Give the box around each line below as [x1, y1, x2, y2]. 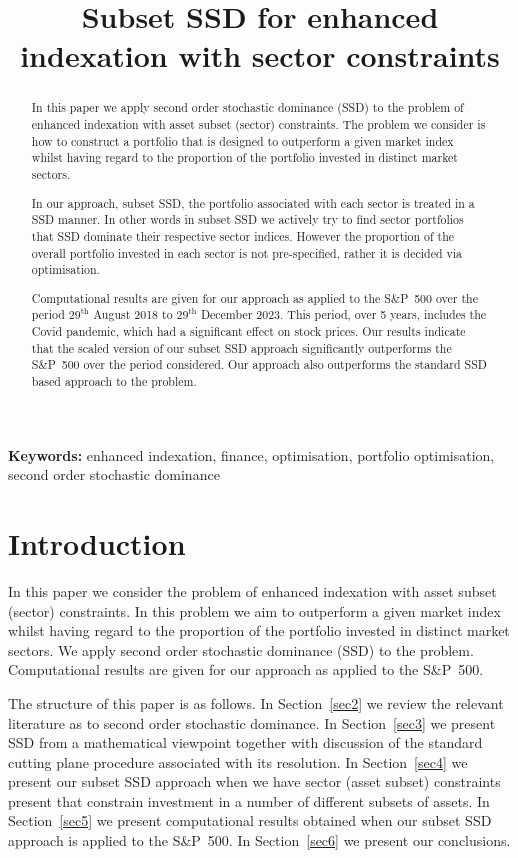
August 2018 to [93, 306, 173, 323]
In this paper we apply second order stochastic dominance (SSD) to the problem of [31, 99, 464, 116]
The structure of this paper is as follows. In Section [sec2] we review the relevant [8, 692, 504, 713]
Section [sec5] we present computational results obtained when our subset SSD [8, 810, 492, 831]
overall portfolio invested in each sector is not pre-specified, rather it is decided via [31, 244, 463, 261]
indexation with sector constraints [20, 35, 500, 76]
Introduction [8, 523, 186, 564]
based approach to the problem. [31, 372, 197, 389]
